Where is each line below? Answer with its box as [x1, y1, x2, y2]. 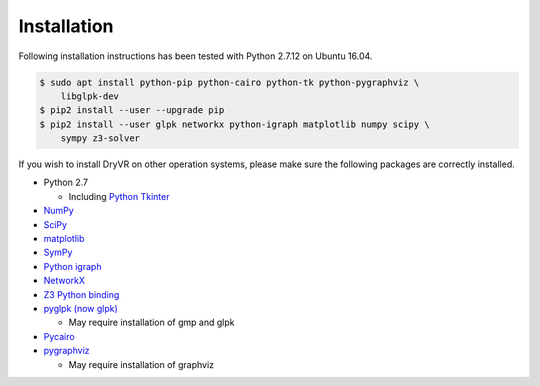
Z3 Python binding [43, 288, 120, 300]
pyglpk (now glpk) [43, 302, 119, 314]
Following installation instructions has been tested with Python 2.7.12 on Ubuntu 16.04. [18, 50, 373, 62]
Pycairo [43, 330, 75, 342]
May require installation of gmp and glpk [68, 316, 235, 329]
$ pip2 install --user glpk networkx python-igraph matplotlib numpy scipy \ [39, 118, 430, 130]
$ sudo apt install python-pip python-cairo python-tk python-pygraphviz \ [39, 76, 420, 88]
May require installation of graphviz [68, 358, 215, 370]
